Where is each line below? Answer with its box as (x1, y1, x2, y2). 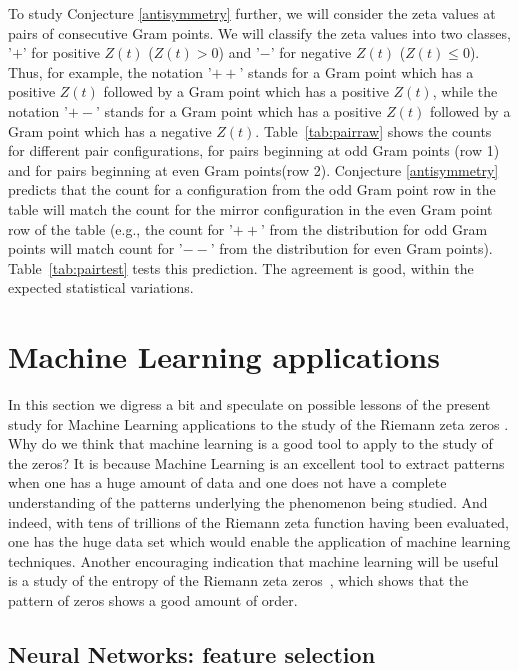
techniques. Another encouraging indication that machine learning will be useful (8, 550, 499, 571)
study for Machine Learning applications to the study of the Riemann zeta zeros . (8, 413, 509, 434)
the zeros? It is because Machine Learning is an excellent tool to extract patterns (8, 452, 505, 473)
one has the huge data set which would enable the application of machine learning (8, 531, 511, 552)
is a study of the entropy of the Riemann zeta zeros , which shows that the (8, 570, 469, 591)
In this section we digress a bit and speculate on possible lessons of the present (8, 394, 491, 415)
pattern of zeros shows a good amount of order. (8, 589, 298, 610)
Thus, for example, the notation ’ (8, 61, 212, 82)
